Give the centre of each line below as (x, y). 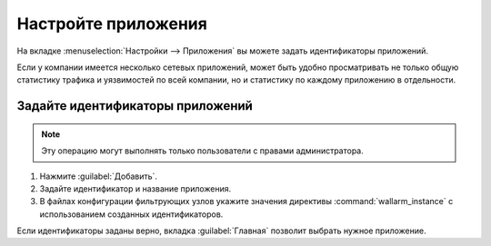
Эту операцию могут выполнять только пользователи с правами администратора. (202, 151)
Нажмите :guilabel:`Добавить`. (99, 176)
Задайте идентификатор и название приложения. (135, 188)
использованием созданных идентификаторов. (131, 214)
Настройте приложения (112, 24)
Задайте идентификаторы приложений (135, 106)
